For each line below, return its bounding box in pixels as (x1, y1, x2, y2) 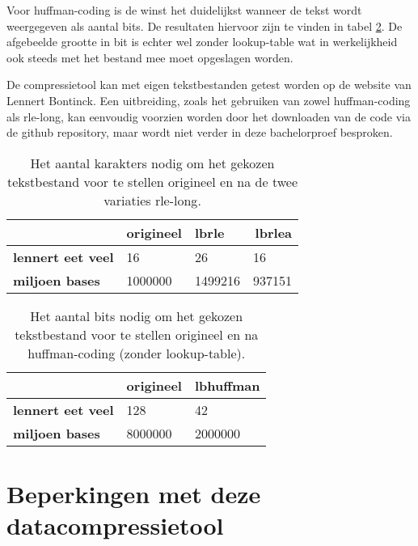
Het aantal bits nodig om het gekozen (30, 306, 243, 325)
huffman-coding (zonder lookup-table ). (27, 343, 246, 362)
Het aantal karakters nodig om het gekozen (30, 153, 275, 172)
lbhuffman (194, 375, 260, 395)
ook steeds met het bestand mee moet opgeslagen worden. (6, 49, 293, 66)
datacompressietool (6, 509, 224, 542)
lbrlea (255, 222, 293, 242)
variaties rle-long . (103, 190, 201, 210)
